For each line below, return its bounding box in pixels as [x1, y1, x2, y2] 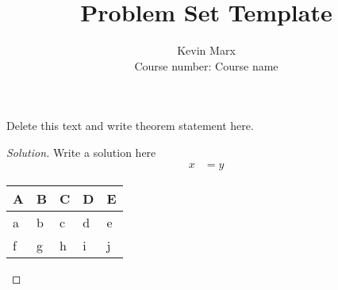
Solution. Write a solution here [6, 143, 156, 160]
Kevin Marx [177, 42, 236, 59]
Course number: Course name [134, 57, 278, 74]
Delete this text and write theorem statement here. [6, 117, 254, 134]
